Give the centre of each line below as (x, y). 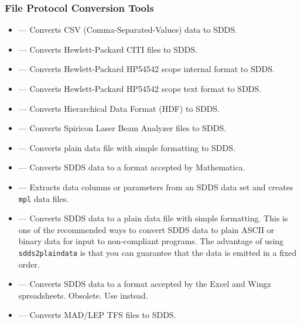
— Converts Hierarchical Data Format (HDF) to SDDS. (119, 108)
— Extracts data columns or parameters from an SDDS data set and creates (156, 187)
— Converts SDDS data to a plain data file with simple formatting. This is (153, 218)
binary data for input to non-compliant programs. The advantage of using (151, 241)
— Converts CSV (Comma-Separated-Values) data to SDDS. (128, 30)
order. (29, 264)
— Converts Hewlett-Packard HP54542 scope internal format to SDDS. (146, 69)
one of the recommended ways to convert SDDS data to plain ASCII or (146, 229)
